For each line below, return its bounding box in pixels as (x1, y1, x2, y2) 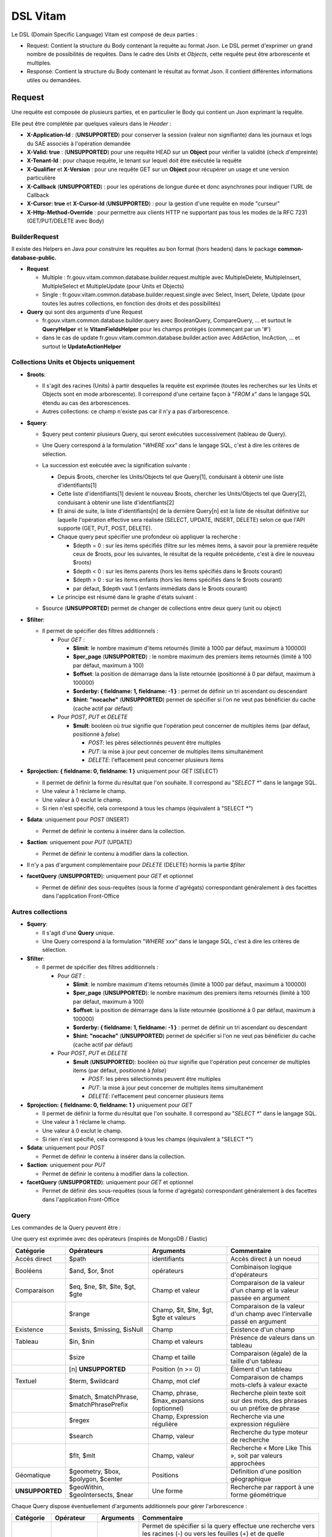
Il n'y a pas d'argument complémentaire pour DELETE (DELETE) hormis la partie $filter (26, 861, 245, 868)
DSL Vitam (11, 9, 66, 23)
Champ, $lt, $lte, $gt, (151, 1305, 214, 1314)
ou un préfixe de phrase (231, 1404, 300, 1412)
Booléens (15, 1266, 42, 1275)
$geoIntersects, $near (68, 1490, 133, 1499)
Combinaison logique (231, 1262, 292, 1271)
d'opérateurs (231, 1270, 268, 1279)
